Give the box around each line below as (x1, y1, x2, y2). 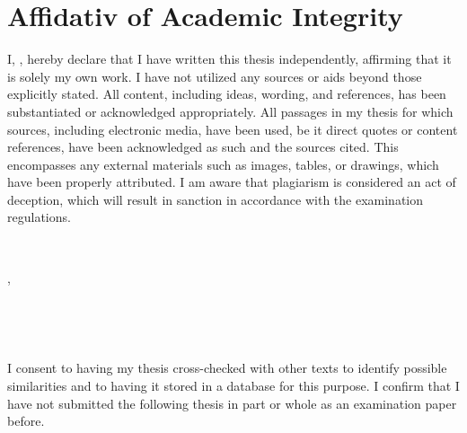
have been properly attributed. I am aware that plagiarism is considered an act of (7, 172, 456, 191)
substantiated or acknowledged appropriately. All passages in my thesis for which (7, 102, 454, 120)
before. (7, 411, 45, 430)
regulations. (7, 208, 71, 226)
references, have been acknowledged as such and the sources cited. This (7, 137, 399, 156)
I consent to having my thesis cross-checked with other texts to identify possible (7, 358, 447, 377)
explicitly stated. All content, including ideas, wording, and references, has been (7, 84, 446, 103)
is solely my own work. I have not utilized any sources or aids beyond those (7, 66, 422, 85)
